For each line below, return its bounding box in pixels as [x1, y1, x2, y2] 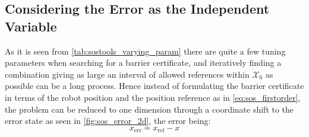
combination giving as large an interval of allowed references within [5, 68, 250, 80]
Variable [5, 17, 57, 35]
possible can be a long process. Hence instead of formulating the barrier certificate [5, 79, 304, 92]
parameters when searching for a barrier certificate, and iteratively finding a [5, 56, 282, 69]
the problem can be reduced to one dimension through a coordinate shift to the [5, 103, 294, 115]
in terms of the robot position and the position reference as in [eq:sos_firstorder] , [5, 91, 301, 103]
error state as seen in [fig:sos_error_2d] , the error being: [5, 114, 211, 127]
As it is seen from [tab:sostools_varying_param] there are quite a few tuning [5, 44, 286, 57]
